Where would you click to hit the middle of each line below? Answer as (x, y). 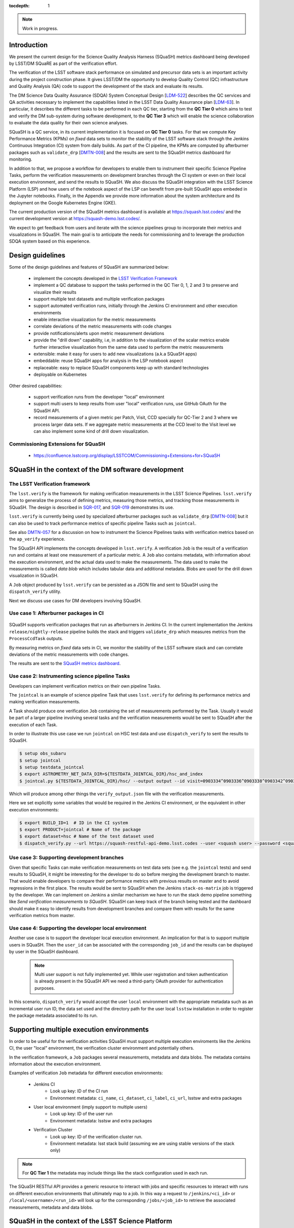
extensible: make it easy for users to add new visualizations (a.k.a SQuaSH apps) (115, 354)
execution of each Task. (33, 725)
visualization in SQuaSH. (34, 576)
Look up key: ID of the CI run (79, 1091)
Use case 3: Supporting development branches (66, 858)
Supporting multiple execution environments (79, 1029)
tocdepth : (19, 6)
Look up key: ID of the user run (81, 1114)
